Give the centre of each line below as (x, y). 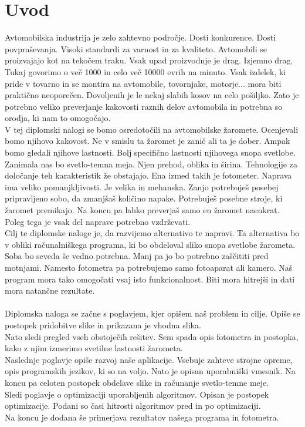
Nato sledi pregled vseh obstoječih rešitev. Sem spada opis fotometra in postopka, (152, 336)
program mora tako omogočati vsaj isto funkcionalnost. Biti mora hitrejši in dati (150, 279)
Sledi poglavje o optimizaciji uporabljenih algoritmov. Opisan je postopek (137, 394)
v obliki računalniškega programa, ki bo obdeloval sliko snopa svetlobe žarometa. (150, 244)
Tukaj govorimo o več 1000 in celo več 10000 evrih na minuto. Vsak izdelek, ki (145, 71)
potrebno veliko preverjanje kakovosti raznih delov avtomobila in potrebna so (144, 106)
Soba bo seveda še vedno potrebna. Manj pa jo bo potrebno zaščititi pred (137, 256)
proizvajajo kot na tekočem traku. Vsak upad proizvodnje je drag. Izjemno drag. (149, 60)
